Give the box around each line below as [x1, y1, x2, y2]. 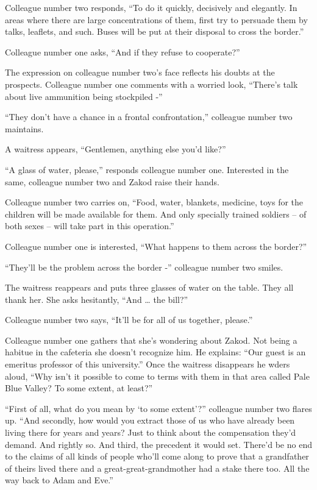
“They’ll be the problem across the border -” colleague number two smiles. [5, 260, 283, 273]
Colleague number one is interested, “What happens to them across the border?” [5, 240, 307, 252]
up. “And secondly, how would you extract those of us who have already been [5, 414, 295, 427]
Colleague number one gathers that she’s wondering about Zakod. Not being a [5, 333, 297, 346]
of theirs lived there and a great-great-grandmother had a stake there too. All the [5, 461, 310, 474]
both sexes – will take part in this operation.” [5, 219, 174, 232]
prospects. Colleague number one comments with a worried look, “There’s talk [5, 77, 298, 90]
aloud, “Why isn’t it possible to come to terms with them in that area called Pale [5, 369, 310, 382]
